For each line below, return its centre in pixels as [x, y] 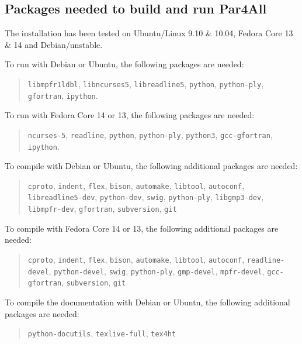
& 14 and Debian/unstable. [54, 44]
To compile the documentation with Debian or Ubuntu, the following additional [147, 302]
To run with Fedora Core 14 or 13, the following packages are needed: [130, 115]
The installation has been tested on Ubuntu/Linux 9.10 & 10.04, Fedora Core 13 [149, 33]
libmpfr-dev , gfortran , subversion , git [102, 209]
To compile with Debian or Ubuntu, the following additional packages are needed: [151, 166]
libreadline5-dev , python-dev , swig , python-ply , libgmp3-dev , [146, 197]
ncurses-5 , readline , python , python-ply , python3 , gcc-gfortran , [150, 134]
